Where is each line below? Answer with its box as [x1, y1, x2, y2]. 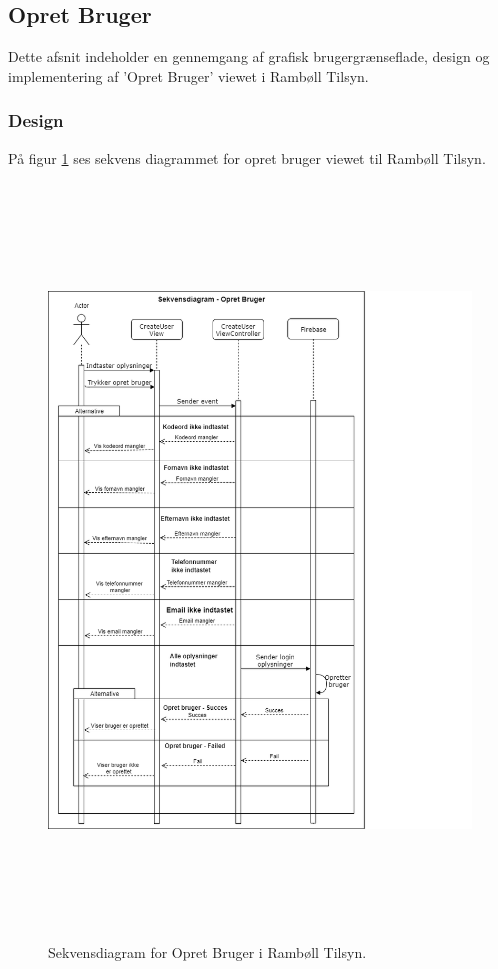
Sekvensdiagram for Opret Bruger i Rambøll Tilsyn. [48, 941, 367, 962]
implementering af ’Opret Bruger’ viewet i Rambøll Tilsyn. [8, 65, 369, 86]
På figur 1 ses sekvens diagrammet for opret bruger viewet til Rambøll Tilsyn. [8, 147, 486, 168]
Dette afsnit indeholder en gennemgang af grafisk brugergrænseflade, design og [8, 46, 490, 67]
